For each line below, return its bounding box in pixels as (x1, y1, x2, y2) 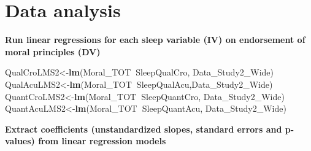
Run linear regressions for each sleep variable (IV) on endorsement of (5, 33, 305, 46)
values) (5, 134, 35, 147)
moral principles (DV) (5, 45, 101, 58)
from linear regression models (38, 134, 166, 147)
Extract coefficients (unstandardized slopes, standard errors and (5, 122, 282, 135)
